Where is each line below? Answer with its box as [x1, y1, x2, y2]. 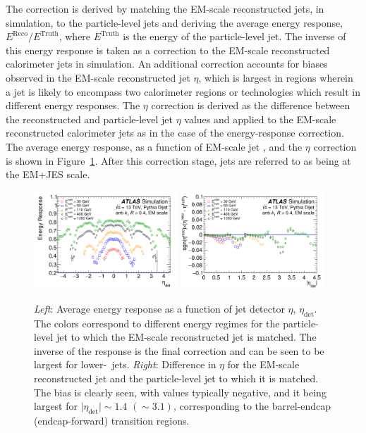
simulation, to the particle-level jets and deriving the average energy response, [6, 15, 343, 30]
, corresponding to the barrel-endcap [173, 399, 331, 413]
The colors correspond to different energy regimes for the [34, 315, 280, 330]
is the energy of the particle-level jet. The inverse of [123, 29, 346, 44]
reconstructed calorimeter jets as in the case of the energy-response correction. [6, 125, 344, 140]
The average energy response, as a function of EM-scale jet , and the [6, 139, 303, 153]
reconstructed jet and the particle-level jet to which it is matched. [34, 371, 319, 385]
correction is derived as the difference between [151, 98, 350, 113]
